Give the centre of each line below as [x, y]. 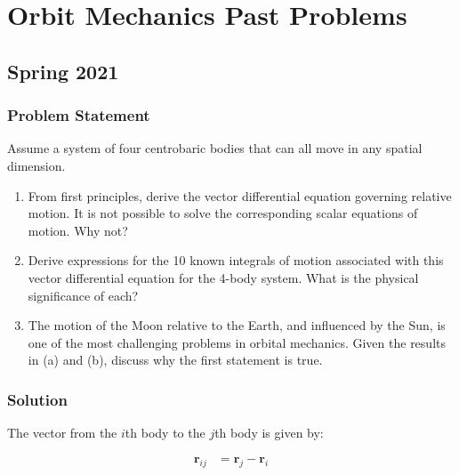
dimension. [36, 165]
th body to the [165, 433]
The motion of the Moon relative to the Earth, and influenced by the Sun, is [237, 325]
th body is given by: [269, 433]
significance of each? [83, 295]
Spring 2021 [63, 71]
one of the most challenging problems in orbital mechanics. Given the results [237, 342]
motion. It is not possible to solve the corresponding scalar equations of [223, 213]
